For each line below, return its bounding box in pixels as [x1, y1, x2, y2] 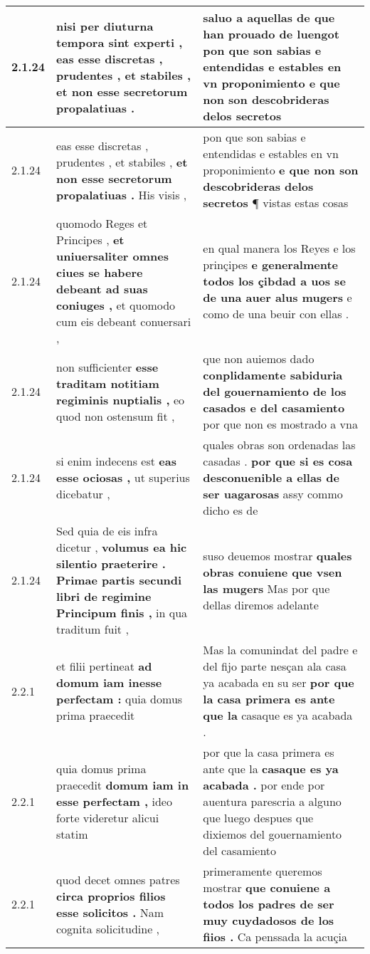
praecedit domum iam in [56, 777, 189, 793]
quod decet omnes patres [56, 871, 180, 888]
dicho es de [203, 502, 258, 518]
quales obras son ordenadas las [203, 436, 356, 453]
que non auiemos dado [203, 350, 314, 367]
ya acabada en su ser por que [203, 674, 354, 691]
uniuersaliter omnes [56, 248, 169, 264]
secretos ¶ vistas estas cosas [203, 194, 349, 211]
